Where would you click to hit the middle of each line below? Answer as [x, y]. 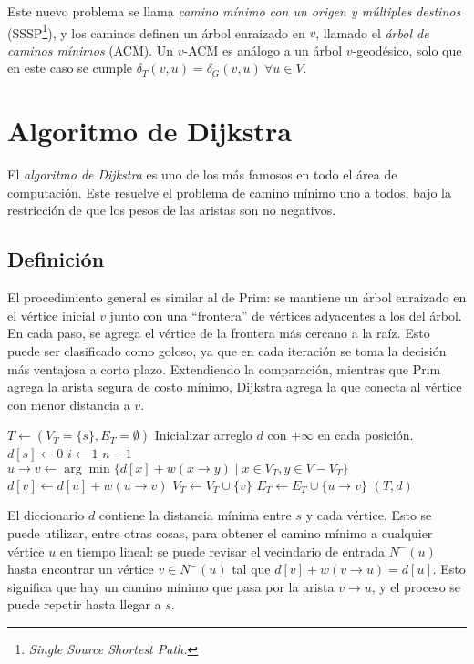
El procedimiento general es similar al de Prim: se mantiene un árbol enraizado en [237, 297]
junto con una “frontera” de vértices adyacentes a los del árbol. [286, 315]
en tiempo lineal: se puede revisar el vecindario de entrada [222, 551]
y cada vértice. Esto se [369, 515]
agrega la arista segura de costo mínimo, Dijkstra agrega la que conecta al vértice [235, 387]
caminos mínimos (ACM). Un [91, 50]
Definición [56, 259]
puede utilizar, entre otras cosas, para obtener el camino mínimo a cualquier [220, 533]
